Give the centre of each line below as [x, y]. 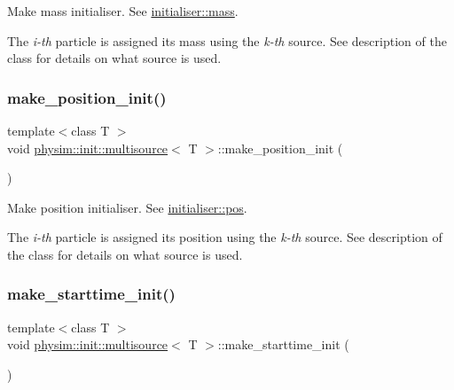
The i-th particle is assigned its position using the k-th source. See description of [225, 237]
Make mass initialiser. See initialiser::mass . [123, 11]
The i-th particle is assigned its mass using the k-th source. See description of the [227, 40]
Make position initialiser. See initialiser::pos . [127, 207]
